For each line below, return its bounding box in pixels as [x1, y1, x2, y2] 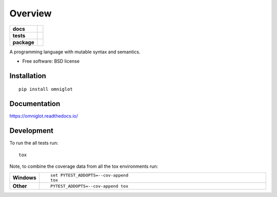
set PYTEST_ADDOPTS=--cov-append [50, 172, 128, 178]
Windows [12, 174, 36, 182]
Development [9, 126, 54, 135]
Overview [9, 8, 52, 19]
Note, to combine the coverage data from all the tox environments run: [9, 163, 159, 169]
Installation [9, 71, 46, 80]
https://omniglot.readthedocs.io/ [9, 113, 78, 119]
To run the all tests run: [9, 140, 58, 146]
